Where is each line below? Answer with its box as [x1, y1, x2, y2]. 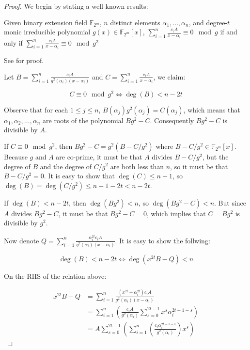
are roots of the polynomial [43, 115, 124, 125]
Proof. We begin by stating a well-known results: [4, 1, 148, 11]
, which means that [183, 104, 240, 114]
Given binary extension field [4, 17, 88, 27]
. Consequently [150, 115, 194, 125]
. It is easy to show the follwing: [115, 235, 210, 245]
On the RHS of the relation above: [4, 270, 107, 281]
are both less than [110, 161, 164, 171]
